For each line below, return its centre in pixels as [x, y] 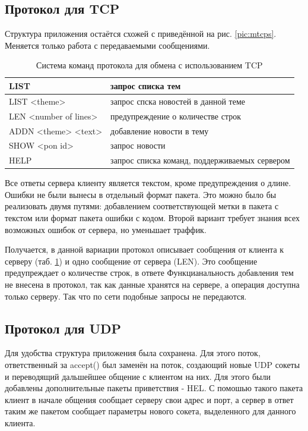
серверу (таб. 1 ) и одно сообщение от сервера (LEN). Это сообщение [131, 261]
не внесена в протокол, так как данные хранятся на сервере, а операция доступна [152, 284]
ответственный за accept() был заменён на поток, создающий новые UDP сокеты [153, 365]
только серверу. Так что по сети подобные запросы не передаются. [126, 296]
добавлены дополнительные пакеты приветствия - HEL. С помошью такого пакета [154, 388]
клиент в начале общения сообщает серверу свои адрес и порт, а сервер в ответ [149, 399]
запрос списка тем [146, 85]
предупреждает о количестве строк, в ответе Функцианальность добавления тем [149, 273]
